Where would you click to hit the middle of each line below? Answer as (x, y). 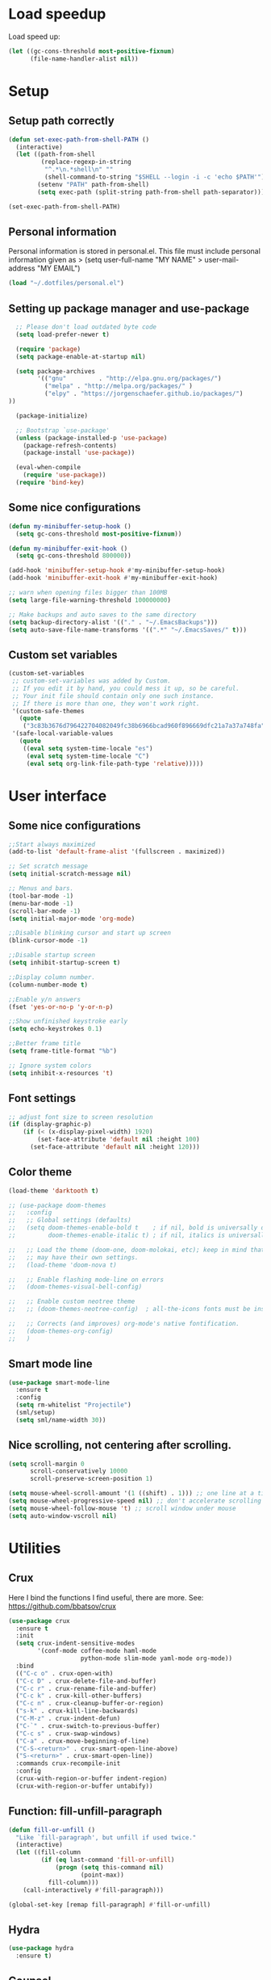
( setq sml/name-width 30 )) (61, 1420)
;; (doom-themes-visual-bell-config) (75, 1287)
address (22, 268)
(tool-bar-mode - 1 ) (41, 896)
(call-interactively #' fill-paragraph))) (93, 1890)
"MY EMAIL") (58, 268)
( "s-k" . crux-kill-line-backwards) (77, 1711)
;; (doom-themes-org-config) (61, 1331)
